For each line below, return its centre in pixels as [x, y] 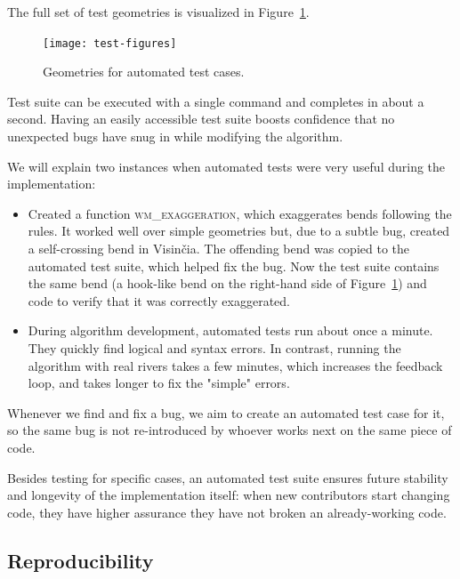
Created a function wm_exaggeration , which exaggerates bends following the [240, 213]
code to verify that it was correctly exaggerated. [159, 300]
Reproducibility [81, 560]
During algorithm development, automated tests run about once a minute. [230, 330]
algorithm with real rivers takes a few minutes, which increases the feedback [235, 365]
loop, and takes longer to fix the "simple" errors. [159, 383]
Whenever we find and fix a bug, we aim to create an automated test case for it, [226, 412]
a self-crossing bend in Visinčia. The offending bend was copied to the [218, 248]
